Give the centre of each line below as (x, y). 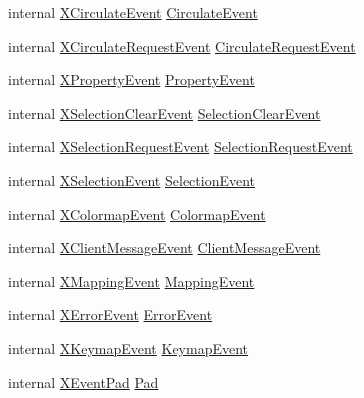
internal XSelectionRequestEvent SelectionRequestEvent (180, 146)
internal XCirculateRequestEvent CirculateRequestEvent (182, 45)
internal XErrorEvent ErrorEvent (110, 314)
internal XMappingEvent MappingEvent (131, 280)
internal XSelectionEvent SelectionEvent (132, 179)
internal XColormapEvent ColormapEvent (137, 213)
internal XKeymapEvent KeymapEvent (128, 347)
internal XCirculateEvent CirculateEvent (133, 12)
